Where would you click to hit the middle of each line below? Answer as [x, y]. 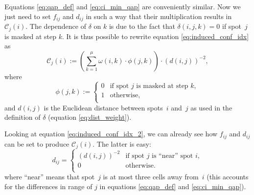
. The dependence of [56, 26]
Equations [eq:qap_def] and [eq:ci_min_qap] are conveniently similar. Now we [123, 6]
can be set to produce [37, 143]
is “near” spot [173, 156]
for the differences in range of [48, 186]
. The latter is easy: [122, 143]
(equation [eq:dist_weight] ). [90, 117]
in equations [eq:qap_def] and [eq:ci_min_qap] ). [173, 186]
